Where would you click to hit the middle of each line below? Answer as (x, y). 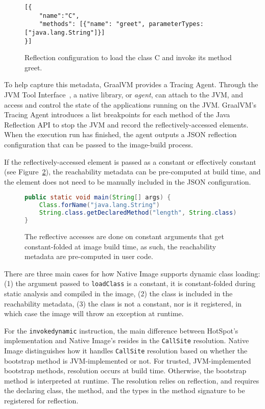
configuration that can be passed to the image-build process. (99, 145)
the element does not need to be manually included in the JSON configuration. (128, 181)
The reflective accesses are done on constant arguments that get (124, 236)
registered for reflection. (41, 401)
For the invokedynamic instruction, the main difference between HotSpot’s (121, 330)
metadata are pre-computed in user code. (89, 256)
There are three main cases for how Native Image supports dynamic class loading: (132, 273)
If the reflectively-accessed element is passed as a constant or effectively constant (130, 161)
